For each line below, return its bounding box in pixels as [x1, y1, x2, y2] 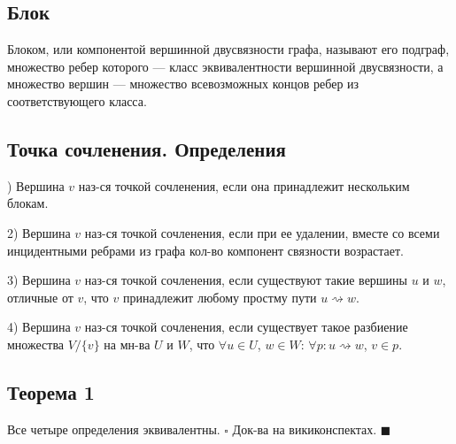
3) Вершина [7, 271, 71, 289]
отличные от [7, 287, 73, 306]
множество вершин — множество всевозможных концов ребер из [7, 74, 359, 93]
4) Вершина [7, 318, 71, 336]
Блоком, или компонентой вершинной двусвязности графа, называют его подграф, [7, 40, 450, 58]
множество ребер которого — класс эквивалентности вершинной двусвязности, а [7, 57, 444, 75]
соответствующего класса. [7, 91, 147, 110]
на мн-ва [104, 334, 151, 353]
